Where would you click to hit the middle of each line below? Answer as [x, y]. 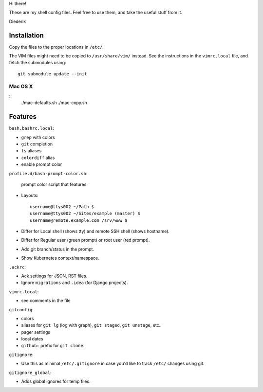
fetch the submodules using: [38, 63]
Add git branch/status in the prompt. [58, 249]
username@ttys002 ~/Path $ [62, 206]
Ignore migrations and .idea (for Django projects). [75, 283]
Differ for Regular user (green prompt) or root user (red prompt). [85, 240]
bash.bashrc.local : [32, 128]
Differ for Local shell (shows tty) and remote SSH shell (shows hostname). [95, 231]
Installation [26, 35]
